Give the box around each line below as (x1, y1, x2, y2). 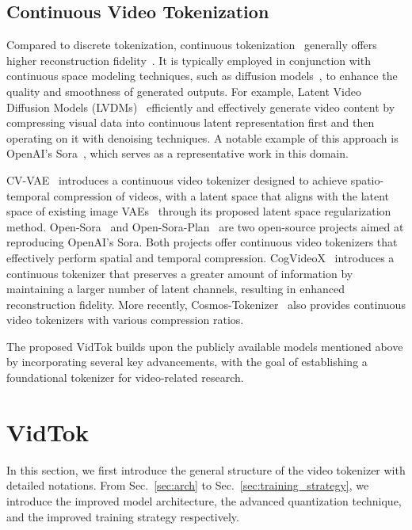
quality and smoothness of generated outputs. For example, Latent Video (6, 82, 362, 99)
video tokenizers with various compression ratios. (6, 311, 244, 328)
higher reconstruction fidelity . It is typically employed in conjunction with (6, 51, 371, 68)
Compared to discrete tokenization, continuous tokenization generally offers (6, 36, 377, 53)
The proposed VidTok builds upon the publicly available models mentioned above (6, 337, 403, 354)
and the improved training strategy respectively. (6, 508, 239, 524)
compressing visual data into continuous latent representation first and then (6, 114, 375, 131)
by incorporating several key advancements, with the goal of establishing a (6, 353, 368, 370)
